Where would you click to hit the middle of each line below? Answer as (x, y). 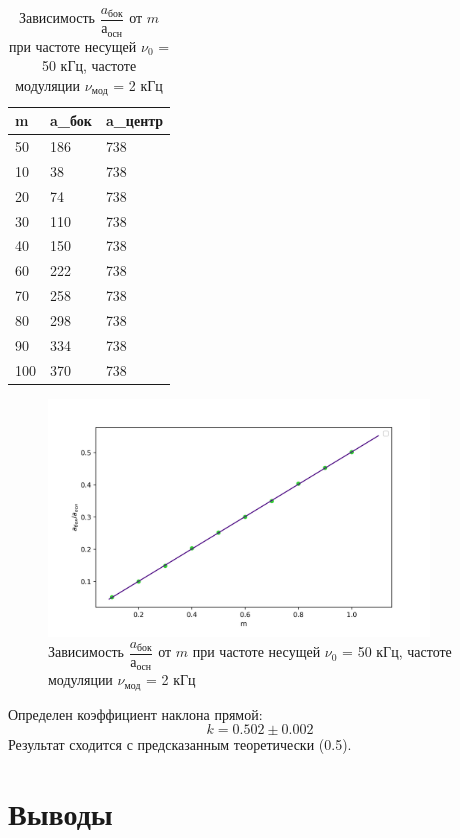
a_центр (134, 120)
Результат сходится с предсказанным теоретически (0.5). (180, 744)
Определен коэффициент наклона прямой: (135, 713)
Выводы (60, 813)
